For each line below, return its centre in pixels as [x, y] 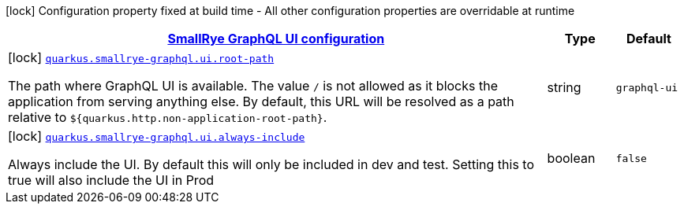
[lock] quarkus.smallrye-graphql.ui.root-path [141, 57]
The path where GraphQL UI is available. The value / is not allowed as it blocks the [253, 86]
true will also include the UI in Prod [111, 180]
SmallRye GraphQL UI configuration [276, 39]
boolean [571, 158]
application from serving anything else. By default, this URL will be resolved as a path [261, 101]
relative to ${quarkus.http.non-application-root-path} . [168, 117]
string [564, 87]
